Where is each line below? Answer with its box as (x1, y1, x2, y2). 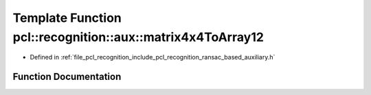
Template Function (12, 10, 122, 25)
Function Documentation (12, 71, 122, 83)
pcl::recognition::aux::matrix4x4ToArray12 (12, 29, 265, 44)
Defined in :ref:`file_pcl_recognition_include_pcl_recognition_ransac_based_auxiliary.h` (30, 53, 276, 62)
